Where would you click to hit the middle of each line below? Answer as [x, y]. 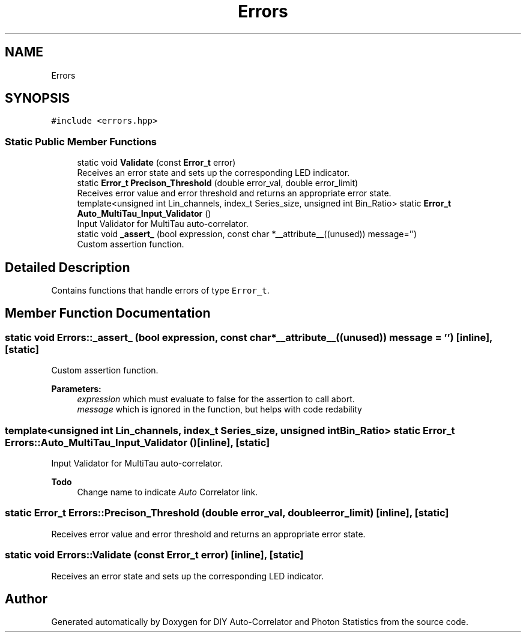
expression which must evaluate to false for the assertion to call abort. [216, 399]
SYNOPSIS [38, 98]
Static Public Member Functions [81, 141]
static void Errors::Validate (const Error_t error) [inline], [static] [154, 555]
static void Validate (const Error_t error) [156, 163]
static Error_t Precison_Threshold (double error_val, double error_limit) [218, 183]
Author [26, 599]
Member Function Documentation [108, 313]
